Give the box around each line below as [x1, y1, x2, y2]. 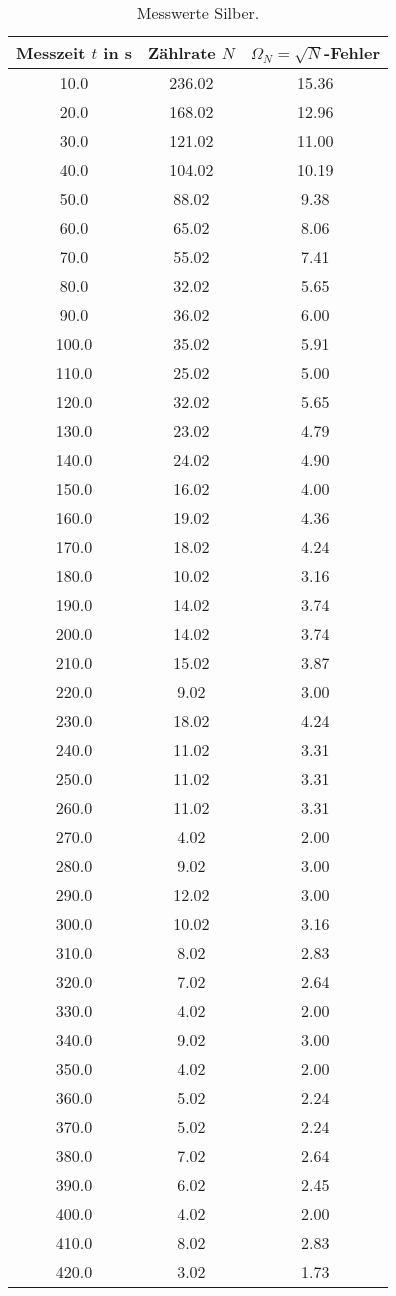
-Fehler [324, 41, 380, 64]
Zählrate [148, 41, 216, 64]
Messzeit [16, 41, 86, 64]
